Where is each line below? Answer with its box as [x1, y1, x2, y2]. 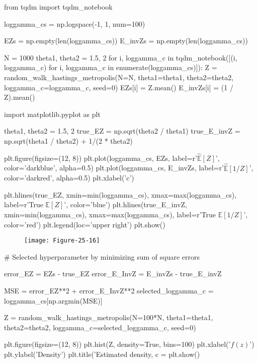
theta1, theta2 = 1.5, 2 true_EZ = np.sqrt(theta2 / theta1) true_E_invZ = [4, 126, 240, 136]
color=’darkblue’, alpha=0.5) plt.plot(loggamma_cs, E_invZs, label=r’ [4, 162, 224, 173]
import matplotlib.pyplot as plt [4, 108, 101, 119]
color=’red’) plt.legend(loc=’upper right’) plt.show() [4, 219, 165, 229]
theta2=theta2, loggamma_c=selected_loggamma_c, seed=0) [4, 322, 196, 332]
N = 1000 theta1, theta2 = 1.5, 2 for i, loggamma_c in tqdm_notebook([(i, [4, 52, 237, 63]
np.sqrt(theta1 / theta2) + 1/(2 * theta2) [4, 135, 133, 146]
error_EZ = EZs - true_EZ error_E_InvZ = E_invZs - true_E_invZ [4, 268, 222, 279]
